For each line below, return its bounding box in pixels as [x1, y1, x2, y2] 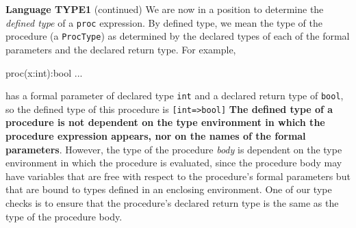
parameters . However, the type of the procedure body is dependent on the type [5, 142, 342, 156]
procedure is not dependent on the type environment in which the [5, 115, 325, 129]
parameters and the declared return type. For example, [5, 42, 236, 56]
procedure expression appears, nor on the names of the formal [5, 129, 306, 142]
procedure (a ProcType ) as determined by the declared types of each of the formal [5, 29, 350, 43]
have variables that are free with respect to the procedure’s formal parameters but [5, 168, 351, 183]
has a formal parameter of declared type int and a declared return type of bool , [5, 88, 344, 103]
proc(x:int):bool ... [5, 65, 83, 79]
